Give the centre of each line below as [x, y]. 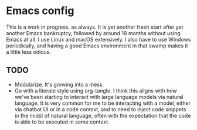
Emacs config [40, 11]
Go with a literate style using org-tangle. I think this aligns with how [96, 90]
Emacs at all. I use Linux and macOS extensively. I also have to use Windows [98, 39]
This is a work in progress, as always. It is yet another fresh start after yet [95, 27]
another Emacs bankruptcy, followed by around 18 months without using [93, 33]
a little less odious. [28, 52]
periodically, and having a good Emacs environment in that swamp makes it [97, 46]
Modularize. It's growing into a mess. [59, 84]
